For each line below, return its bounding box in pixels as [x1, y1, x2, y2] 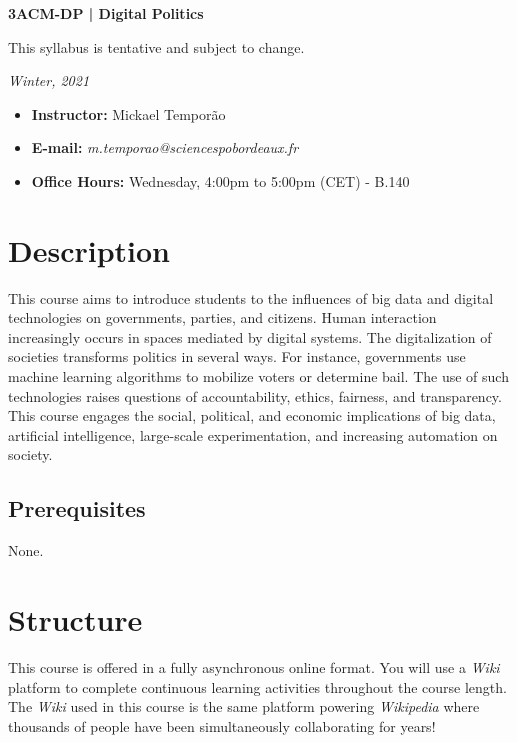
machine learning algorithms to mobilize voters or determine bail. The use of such [8, 366, 509, 387]
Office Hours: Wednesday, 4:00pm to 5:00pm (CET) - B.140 [31, 170, 410, 191]
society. [8, 444, 53, 465]
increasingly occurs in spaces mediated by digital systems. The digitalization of [8, 326, 492, 347]
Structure [8, 599, 143, 640]
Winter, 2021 [8, 70, 90, 91]
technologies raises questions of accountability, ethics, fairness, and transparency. [8, 385, 502, 406]
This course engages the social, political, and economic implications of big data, [8, 405, 496, 426]
